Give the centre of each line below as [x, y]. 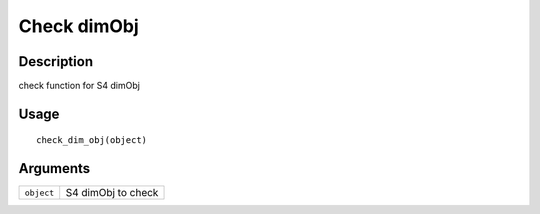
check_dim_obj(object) [92, 140]
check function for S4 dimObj [79, 86]
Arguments [54, 168]
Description [56, 61]
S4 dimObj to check [112, 193]
